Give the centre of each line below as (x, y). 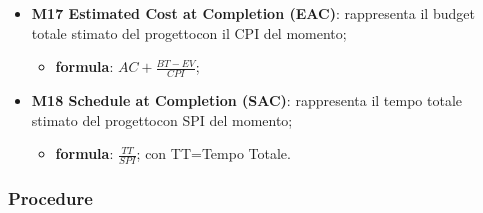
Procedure (50, 197)
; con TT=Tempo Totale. (213, 153)
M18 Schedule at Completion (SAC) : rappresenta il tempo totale (247, 100)
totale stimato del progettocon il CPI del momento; (189, 32)
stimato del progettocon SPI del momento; (162, 119)
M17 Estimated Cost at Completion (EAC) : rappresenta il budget (253, 13)
